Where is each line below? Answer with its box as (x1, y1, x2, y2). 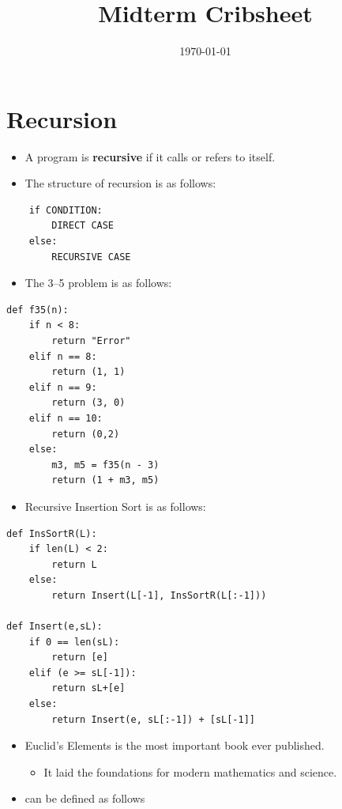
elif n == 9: (28, 381, 97, 393)
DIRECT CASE (51, 220, 115, 232)
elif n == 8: (28, 350, 97, 362)
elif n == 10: (28, 412, 103, 424)
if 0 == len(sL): (28, 636, 120, 648)
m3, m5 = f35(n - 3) (51, 459, 160, 471)
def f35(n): (6, 304, 69, 316)
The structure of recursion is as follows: (24, 175, 216, 191)
